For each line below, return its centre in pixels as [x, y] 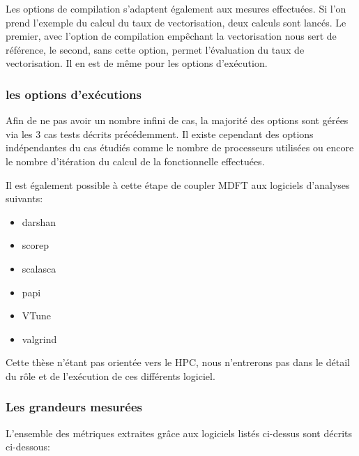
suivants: [24, 198]
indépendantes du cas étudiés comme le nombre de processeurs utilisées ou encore [180, 147]
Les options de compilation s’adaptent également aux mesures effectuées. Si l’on [176, 8]
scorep [36, 245]
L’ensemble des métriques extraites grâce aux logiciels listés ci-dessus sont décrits [179, 433]
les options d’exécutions [74, 94]
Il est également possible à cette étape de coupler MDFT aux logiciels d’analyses [178, 184]
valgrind [39, 339]
